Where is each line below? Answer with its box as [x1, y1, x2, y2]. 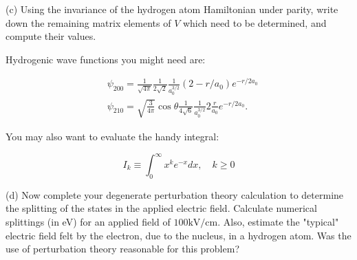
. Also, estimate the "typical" [217, 215, 339, 229]
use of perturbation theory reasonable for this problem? [6, 241, 240, 256]
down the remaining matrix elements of [6, 15, 171, 30]
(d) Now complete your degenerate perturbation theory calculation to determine [6, 187, 344, 202]
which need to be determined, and [182, 15, 327, 30]
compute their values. [6, 29, 96, 43]
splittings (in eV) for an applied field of [6, 215, 171, 229]
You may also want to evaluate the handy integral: [6, 129, 219, 143]
